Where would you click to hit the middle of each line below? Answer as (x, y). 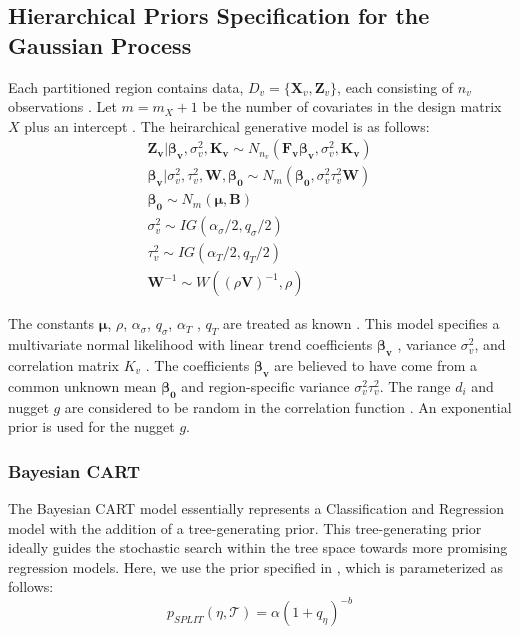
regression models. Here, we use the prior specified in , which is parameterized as (256, 566)
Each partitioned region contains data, (126, 86)
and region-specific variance (265, 385)
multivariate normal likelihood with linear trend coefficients (190, 344)
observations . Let (62, 106)
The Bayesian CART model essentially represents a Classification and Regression (256, 507)
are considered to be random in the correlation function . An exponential (288, 406)
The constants (51, 323)
